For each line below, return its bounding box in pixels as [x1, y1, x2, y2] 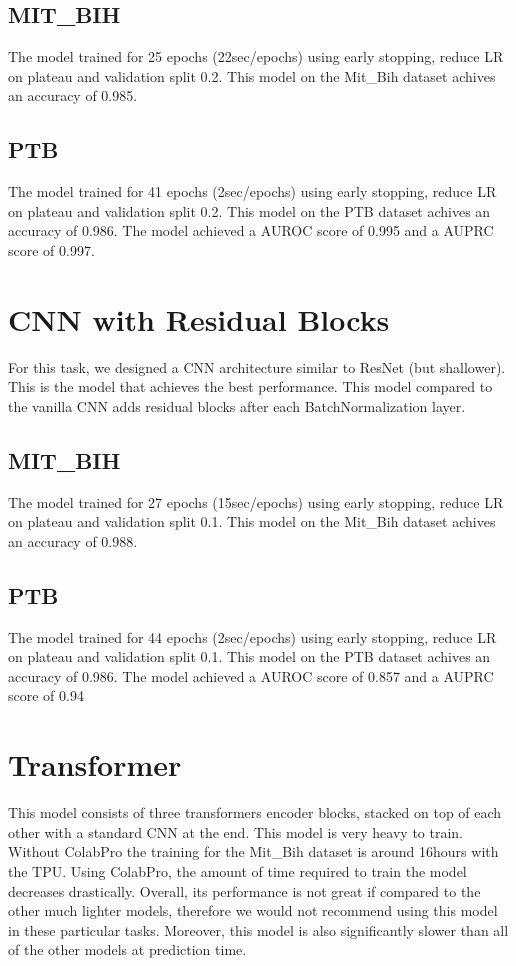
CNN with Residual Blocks [8, 298, 390, 339]
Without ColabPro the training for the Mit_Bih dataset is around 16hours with [8, 841, 499, 862]
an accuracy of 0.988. [8, 530, 138, 551]
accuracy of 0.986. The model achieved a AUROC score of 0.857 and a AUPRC [8, 665, 494, 686]
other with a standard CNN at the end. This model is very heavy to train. [8, 821, 463, 842]
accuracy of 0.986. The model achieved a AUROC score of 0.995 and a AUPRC [8, 220, 494, 241]
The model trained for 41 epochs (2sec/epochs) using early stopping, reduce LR [8, 181, 497, 202]
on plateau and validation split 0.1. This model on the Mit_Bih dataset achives [8, 511, 496, 532]
